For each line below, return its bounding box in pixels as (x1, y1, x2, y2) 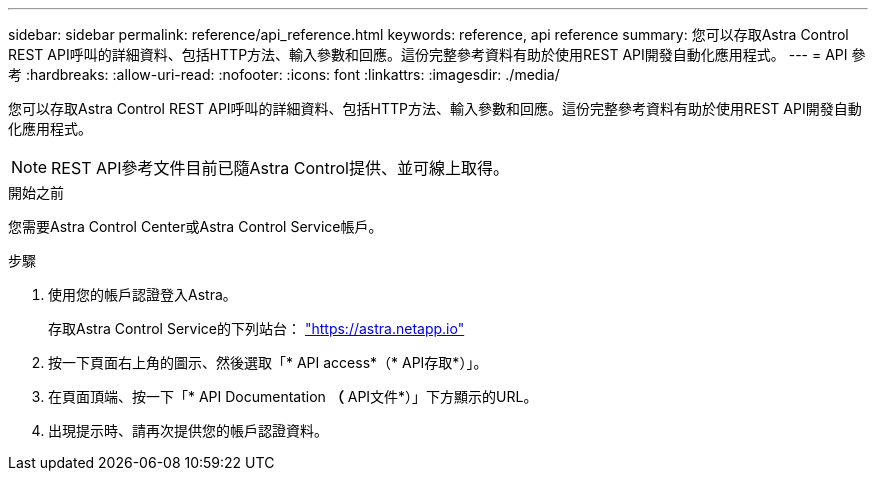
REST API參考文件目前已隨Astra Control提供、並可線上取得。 (51, 158, 509, 178)
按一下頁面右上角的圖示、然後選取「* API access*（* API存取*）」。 (48, 354, 488, 371)
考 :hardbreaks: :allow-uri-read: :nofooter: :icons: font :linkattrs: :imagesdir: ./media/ (8, 66, 560, 83)
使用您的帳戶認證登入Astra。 (48, 286, 237, 303)
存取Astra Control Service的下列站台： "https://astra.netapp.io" (48, 320, 465, 337)
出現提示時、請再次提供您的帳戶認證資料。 (48, 422, 328, 439)
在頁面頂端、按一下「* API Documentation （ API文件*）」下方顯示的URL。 (48, 388, 538, 405)
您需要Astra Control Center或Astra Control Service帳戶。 (8, 218, 383, 235)
